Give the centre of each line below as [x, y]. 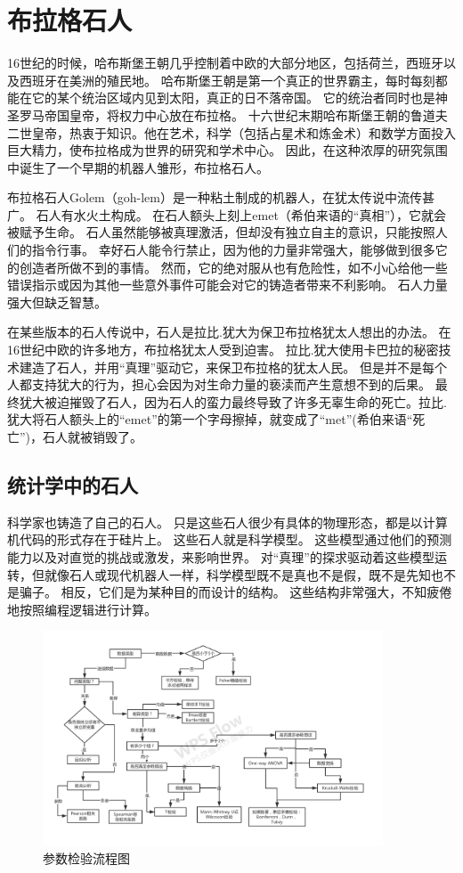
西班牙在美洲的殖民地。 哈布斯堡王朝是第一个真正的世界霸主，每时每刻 [227, 80]
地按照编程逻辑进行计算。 [82, 609]
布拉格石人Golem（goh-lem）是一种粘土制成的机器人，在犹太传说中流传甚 [221, 197]
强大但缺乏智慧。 [57, 302]
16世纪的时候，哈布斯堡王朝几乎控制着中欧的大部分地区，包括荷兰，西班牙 [225, 63]
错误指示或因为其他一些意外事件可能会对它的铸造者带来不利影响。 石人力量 [227, 285]
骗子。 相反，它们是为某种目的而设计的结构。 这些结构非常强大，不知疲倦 [236, 592]
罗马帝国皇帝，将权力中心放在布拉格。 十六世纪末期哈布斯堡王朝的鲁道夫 [233, 114]
